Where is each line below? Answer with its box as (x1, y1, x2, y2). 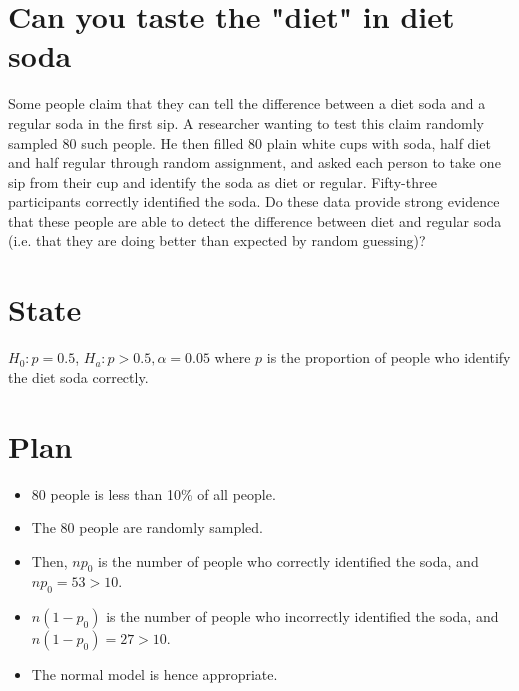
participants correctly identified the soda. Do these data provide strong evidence (8, 191, 500, 212)
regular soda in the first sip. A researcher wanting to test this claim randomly (8, 112, 484, 133)
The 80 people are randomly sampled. (31, 517, 263, 538)
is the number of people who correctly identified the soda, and (98, 550, 479, 571)
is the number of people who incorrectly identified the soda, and (106, 606, 499, 627)
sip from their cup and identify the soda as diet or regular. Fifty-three (8, 171, 437, 192)
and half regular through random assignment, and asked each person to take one (8, 152, 501, 173)
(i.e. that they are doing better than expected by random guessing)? (8, 230, 426, 251)
